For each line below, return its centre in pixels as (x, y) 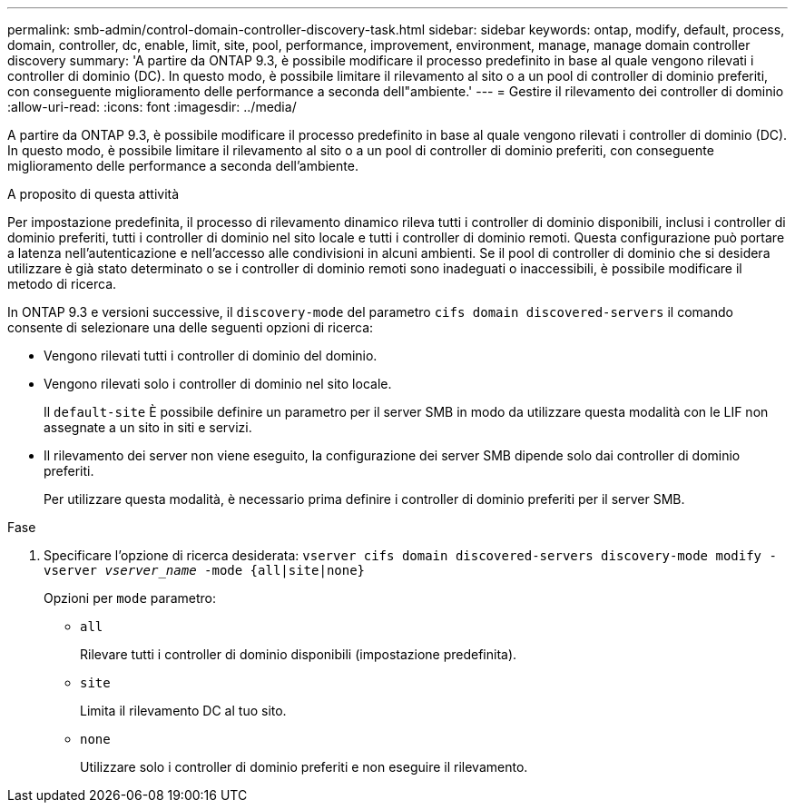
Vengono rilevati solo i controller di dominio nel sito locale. (218, 384)
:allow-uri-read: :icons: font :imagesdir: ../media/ (152, 107)
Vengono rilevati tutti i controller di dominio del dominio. (211, 356)
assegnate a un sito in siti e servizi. (148, 427)
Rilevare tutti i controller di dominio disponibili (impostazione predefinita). (299, 654)
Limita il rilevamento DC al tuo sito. (183, 711)
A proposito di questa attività (93, 194)
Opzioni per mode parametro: (130, 598)
